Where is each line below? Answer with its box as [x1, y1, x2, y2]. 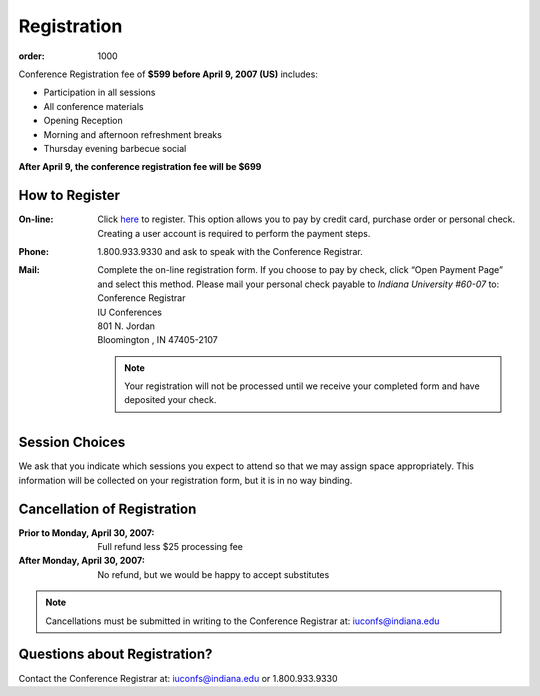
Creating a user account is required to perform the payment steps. [97, 227, 371, 239]
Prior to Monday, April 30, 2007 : [18, 526, 155, 539]
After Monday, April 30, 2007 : [18, 555, 145, 567]
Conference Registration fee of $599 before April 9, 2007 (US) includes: [18, 68, 319, 80]
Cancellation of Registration [18, 500, 197, 517]
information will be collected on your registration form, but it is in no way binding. [18, 474, 353, 486]
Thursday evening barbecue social [43, 142, 187, 154]
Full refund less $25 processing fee [97, 541, 244, 553]
